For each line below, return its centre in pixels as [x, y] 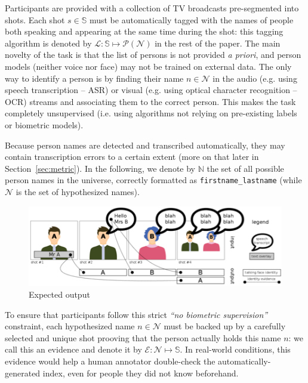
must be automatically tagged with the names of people [191, 19]
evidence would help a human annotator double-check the [110, 361]
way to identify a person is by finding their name [94, 78]
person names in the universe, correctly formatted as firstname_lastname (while [153, 180]
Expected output [59, 294]
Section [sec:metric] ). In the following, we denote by [100, 168]
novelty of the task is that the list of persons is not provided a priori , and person [153, 55]
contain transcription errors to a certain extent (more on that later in [132, 157]
